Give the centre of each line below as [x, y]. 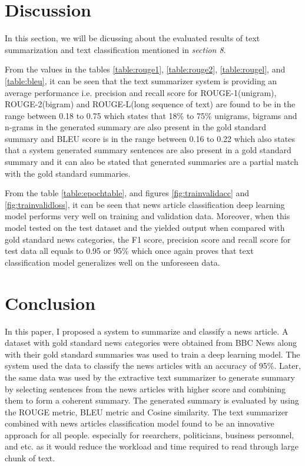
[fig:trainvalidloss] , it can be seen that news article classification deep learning [145, 204]
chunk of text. [30, 458]
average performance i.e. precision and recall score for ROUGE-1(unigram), [141, 92]
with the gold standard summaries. [68, 173]
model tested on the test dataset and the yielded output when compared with [145, 228]
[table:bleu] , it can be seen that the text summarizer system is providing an [141, 80]
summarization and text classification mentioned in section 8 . [115, 49]
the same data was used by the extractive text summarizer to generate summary [150, 377]
